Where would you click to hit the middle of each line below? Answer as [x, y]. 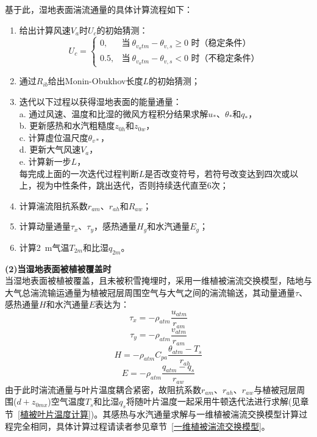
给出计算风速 [45, 30]
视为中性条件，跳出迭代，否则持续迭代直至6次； [132, 185]
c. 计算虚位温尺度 [54, 137]
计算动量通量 [45, 226]
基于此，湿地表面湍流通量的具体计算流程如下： [99, 9]
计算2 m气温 [44, 247]
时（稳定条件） [221, 44]
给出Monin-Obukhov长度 [95, 81]
